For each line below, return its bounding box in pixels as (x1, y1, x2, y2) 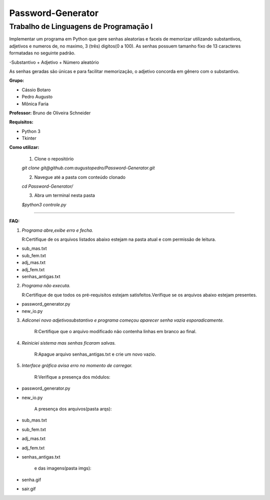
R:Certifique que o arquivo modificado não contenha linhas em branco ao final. (34, 329, 197, 335)
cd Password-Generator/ (21, 183, 73, 189)
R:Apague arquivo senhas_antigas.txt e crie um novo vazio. (34, 351, 156, 357)
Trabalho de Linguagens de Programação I (9, 22, 153, 31)
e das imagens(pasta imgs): (34, 465, 92, 472)
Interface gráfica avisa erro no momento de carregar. (21, 363, 132, 369)
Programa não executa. (21, 283, 71, 289)
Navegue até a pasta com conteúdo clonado (34, 174, 126, 180)
